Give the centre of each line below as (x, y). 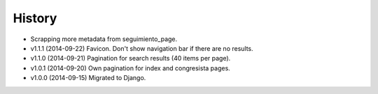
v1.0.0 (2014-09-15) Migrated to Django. (88, 78)
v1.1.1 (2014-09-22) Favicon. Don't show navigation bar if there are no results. (142, 48)
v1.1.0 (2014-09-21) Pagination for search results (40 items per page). (131, 58)
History (35, 18)
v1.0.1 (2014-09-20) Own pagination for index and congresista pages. (130, 68)
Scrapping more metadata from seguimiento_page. (104, 39)
